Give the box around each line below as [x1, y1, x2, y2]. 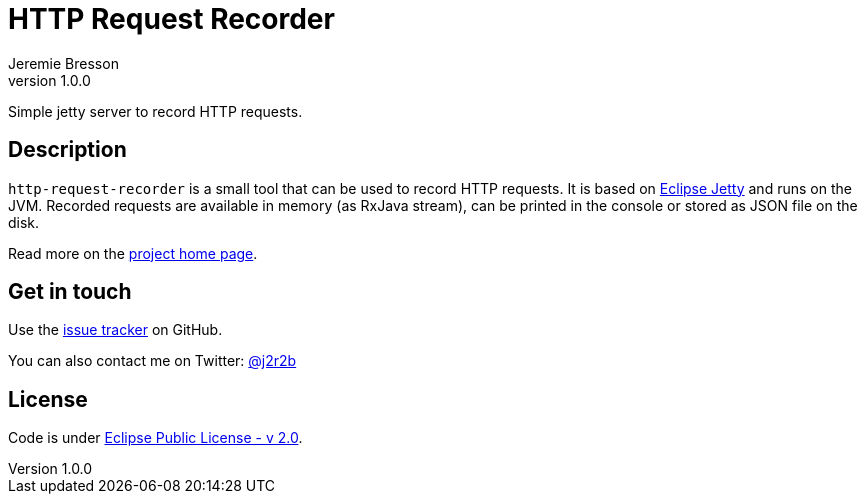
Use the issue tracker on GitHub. [8, 321, 223, 339]
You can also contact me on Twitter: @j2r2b [8, 352, 297, 370]
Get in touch [8, 279, 132, 305]
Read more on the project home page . [8, 244, 258, 262]
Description [8, 137, 127, 163]
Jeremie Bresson [8, 54, 119, 72]
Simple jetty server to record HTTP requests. [8, 102, 303, 120]
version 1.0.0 [8, 71, 91, 89]
